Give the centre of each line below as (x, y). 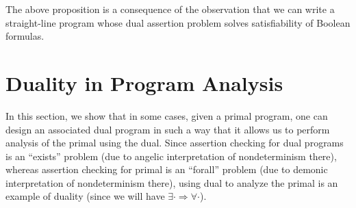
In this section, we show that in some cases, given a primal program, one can (167, 115)
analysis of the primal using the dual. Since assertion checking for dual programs (175, 143)
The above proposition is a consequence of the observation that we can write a (170, 9)
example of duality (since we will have (85, 196)
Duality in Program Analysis (144, 82)
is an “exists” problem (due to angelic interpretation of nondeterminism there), (171, 156)
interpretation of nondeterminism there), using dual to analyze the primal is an (172, 182)
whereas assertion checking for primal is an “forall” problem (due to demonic (167, 169)
